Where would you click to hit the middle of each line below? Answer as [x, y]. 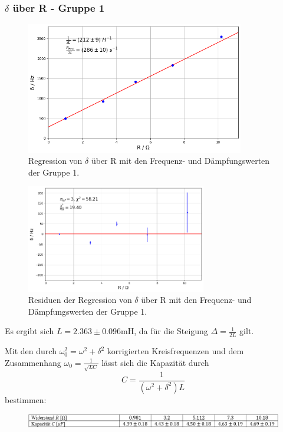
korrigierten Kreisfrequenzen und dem [175, 351]
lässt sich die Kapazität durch [155, 362]
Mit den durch [31, 351]
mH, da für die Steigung [164, 331]
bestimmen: [26, 399]
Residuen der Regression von [80, 300]
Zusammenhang [33, 362]
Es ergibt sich [29, 331]
